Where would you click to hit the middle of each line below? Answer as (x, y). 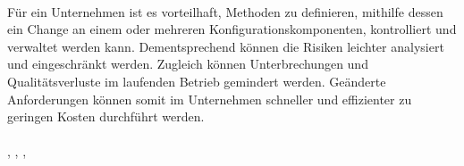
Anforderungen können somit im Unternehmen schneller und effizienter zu (210, 99)
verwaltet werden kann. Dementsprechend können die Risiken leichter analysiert (226, 46)
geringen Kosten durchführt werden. (106, 116)
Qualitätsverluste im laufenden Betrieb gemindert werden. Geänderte (197, 81)
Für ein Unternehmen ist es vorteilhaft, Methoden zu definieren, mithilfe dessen (225, 11)
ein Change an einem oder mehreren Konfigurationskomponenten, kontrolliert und (232, 29)
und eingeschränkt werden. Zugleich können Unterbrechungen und (188, 64)
